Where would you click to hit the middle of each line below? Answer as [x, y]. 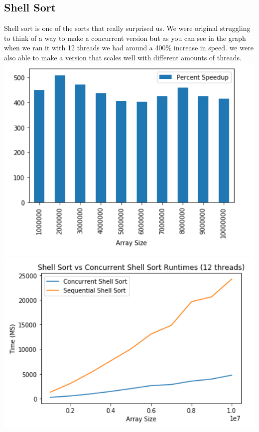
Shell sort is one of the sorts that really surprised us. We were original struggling [127, 28]
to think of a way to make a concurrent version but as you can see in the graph [125, 38]
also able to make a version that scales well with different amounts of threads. [123, 57]
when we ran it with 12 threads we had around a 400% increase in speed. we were [129, 48]
